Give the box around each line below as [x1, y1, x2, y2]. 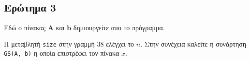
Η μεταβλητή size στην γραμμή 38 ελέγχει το [4, 38, 134, 49]
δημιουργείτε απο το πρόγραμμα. [73, 23, 165, 33]
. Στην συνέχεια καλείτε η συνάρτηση [140, 38, 247, 49]
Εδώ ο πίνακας [4, 23, 45, 33]
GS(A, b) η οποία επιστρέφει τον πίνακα [4, 48, 119, 58]
